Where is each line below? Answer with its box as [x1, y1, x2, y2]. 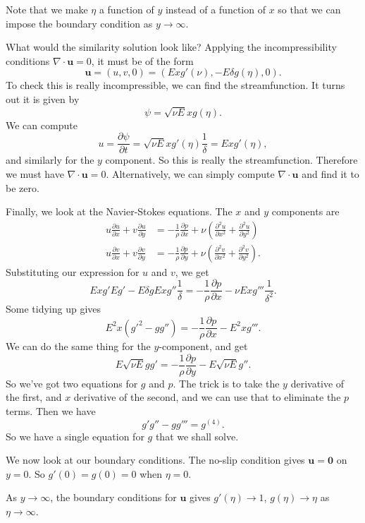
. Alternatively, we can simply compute [106, 166, 275, 181]
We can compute [6, 117, 78, 132]
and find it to [302, 166, 359, 181]
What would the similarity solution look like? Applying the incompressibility [6, 40, 337, 54]
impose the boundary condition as [6, 16, 153, 30]
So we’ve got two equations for [6, 375, 138, 390]
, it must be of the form [91, 53, 194, 68]
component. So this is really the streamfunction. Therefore [105, 152, 358, 167]
